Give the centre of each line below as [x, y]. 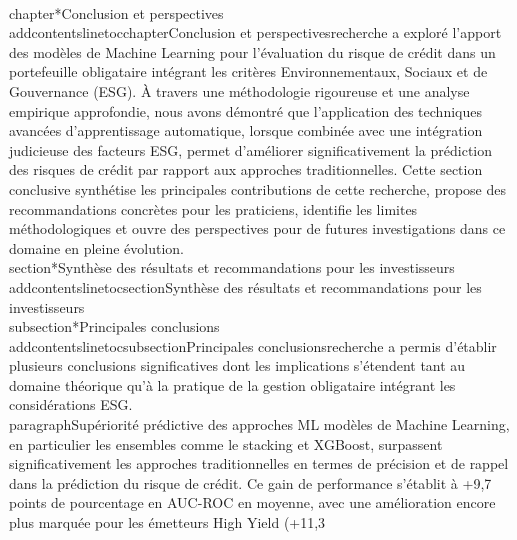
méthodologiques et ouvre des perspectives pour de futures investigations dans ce [257, 228]
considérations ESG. [71, 404]
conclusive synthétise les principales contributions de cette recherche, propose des [257, 188]
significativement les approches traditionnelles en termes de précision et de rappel [259, 463]
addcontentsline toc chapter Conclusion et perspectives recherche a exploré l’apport [255, 32]
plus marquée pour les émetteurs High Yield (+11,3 [167, 522]
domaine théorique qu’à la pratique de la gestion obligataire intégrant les [232, 384]
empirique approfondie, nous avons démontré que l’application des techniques [245, 110]
